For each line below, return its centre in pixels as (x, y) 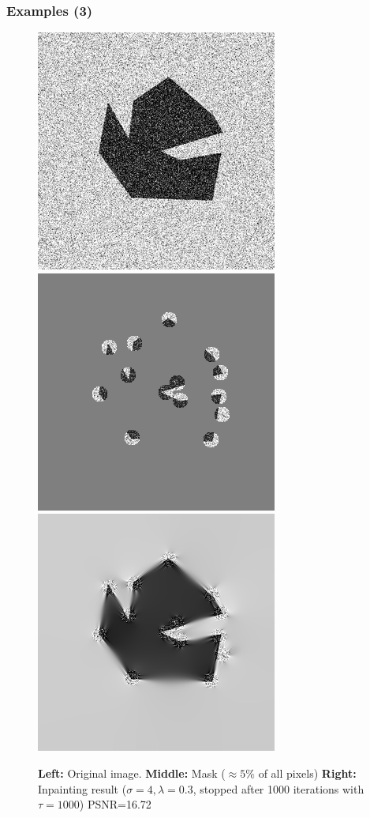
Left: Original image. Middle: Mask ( (132, 773)
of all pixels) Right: (307, 773)
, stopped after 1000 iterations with (278, 788)
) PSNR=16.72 (115, 804)
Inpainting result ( (82, 788)
